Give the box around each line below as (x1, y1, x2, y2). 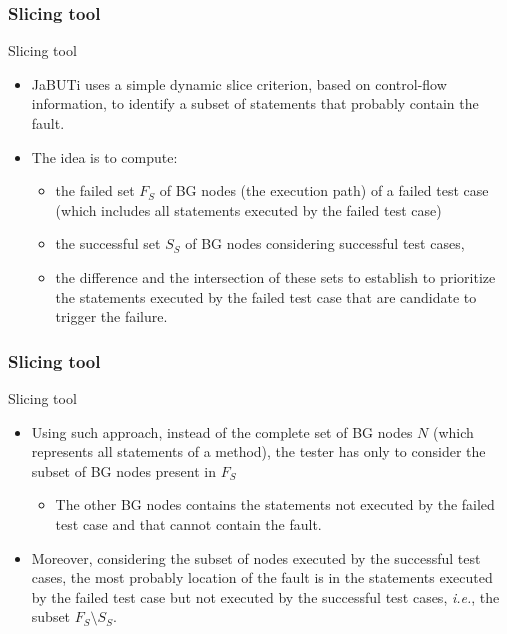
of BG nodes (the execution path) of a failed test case (159, 180, 489, 201)
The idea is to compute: (31, 146, 178, 167)
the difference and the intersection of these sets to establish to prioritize (55, 266, 496, 287)
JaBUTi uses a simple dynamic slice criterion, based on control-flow (31, 73, 447, 94)
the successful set (55, 233, 161, 254)
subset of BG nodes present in (31, 460, 216, 481)
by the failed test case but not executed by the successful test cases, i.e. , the (31, 586, 500, 607)
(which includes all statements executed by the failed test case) (55, 199, 442, 220)
